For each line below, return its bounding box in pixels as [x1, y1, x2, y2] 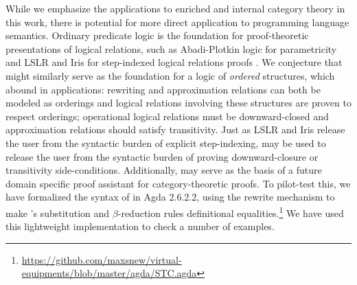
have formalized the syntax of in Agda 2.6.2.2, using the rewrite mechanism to [5, 190, 335, 204]
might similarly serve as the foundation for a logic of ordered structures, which [5, 68, 335, 82]
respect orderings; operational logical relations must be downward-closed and [5, 109, 329, 123]
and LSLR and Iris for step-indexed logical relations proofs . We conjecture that [5, 55, 343, 69]
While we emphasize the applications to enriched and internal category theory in [5, 1, 345, 15]
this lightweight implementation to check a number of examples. [5, 219, 275, 233]
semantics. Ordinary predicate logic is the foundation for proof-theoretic [5, 28, 309, 43]
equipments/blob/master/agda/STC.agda [21, 266, 197, 280]
